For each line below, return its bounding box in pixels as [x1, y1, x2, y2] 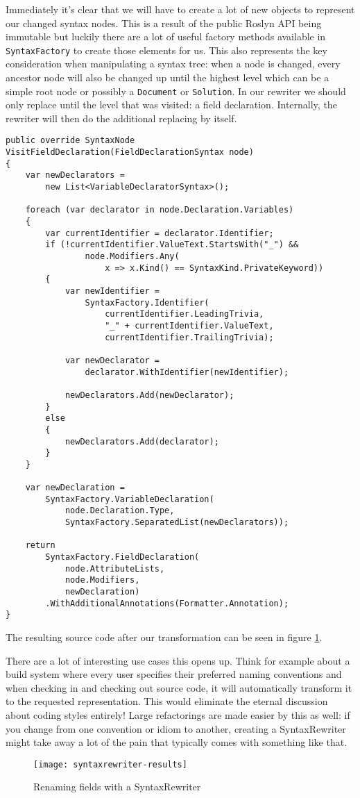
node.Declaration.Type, [65, 506, 175, 516]
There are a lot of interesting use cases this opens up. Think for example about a [6, 653, 350, 667]
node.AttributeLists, [65, 563, 165, 574]
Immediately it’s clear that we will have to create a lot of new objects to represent [6, 2, 355, 16]
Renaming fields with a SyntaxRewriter [33, 779, 201, 794]
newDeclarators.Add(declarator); [65, 436, 219, 447]
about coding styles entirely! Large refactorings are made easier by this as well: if [6, 708, 350, 722]
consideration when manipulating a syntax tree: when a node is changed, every [6, 56, 341, 71]
